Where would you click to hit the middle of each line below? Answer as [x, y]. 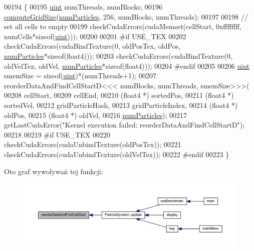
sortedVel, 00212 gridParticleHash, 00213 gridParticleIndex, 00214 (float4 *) [121, 105]
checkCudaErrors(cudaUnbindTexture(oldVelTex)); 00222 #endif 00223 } [117, 154]
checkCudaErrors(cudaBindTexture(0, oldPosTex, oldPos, [92, 46]
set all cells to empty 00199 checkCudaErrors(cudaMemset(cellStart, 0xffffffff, [123, 26]
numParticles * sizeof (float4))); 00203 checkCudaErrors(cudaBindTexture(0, [118, 55]
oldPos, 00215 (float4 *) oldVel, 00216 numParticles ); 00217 [95, 115]
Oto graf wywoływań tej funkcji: [54, 171]
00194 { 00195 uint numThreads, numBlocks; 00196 [83, 7]
